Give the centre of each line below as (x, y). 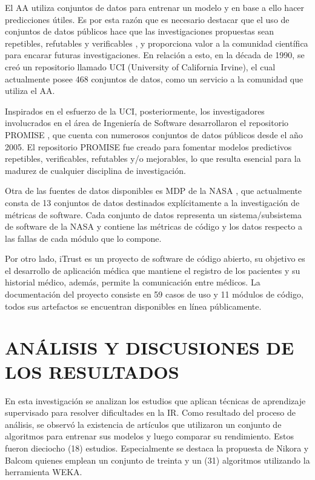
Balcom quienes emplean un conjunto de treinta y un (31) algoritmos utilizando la (157, 460)
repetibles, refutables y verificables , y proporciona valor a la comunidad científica (157, 43)
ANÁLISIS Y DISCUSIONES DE (150, 348)
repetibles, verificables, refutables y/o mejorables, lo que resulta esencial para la (153, 158)
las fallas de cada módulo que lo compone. (83, 238)
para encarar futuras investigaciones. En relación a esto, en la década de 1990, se (155, 55)
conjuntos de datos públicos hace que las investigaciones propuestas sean (140, 31)
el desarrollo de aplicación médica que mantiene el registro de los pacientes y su (153, 270)
